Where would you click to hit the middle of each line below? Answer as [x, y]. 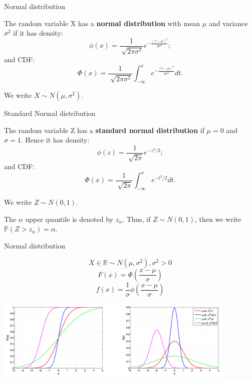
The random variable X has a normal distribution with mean [102, 23]
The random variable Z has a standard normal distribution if [104, 130]
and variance [228, 23]
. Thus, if [137, 219]
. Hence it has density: [55, 140]
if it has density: [38, 33]
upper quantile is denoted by [69, 219]
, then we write [218, 219]
